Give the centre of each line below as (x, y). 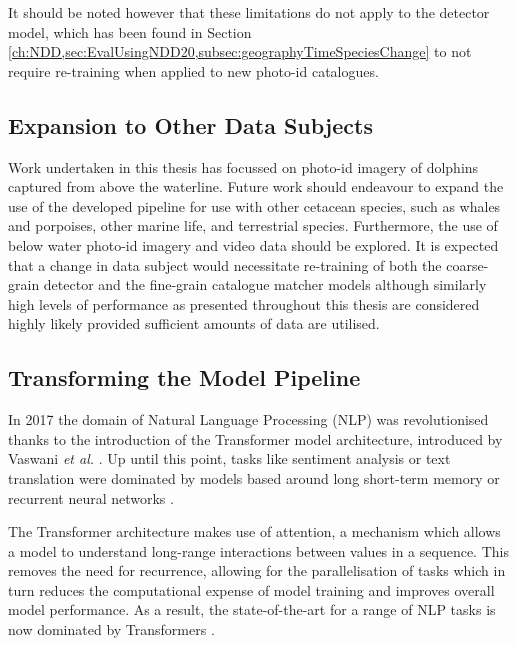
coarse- (467, 264)
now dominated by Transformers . (111, 629)
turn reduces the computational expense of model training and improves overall (251, 589)
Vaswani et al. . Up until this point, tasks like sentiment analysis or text (229, 458)
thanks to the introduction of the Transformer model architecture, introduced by (255, 438)
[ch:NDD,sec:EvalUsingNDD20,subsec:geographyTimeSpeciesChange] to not (240, 51)
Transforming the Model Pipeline (184, 377)
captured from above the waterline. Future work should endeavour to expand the (256, 186)
